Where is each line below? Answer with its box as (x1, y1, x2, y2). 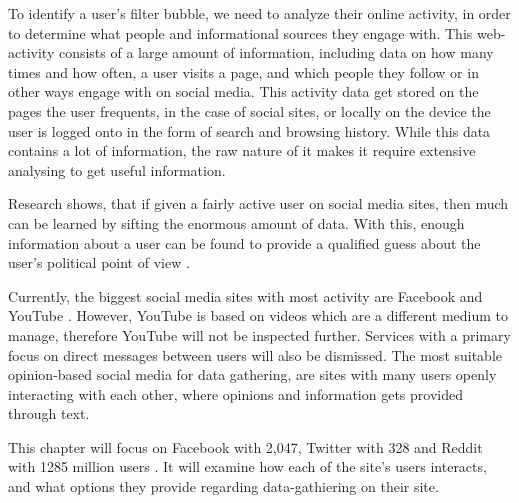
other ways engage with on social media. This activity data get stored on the (8, 81, 479, 102)
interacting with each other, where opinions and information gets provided (8, 383, 463, 404)
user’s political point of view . (8, 252, 190, 273)
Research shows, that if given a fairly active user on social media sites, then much (8, 193, 509, 214)
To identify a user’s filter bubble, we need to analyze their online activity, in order (8, 3, 511, 23)
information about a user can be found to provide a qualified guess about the (8, 232, 481, 253)
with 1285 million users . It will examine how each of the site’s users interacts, (8, 456, 487, 477)
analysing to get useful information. (8, 159, 226, 180)
